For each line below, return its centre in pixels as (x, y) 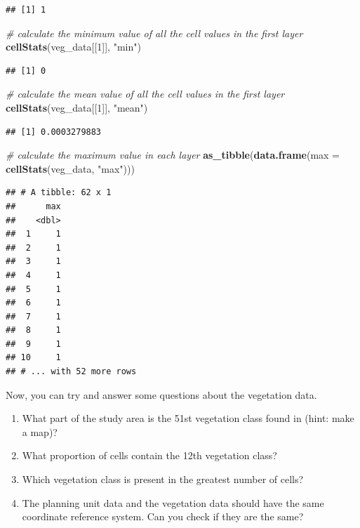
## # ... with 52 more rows (71, 372)
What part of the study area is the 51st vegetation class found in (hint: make (188, 418)
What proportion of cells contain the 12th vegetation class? (149, 455)
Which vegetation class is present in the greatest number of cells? (163, 479)
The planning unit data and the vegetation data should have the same (173, 502)
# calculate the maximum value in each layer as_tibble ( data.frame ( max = (173, 155)
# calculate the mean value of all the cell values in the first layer (145, 94)
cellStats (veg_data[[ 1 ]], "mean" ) (77, 107)
